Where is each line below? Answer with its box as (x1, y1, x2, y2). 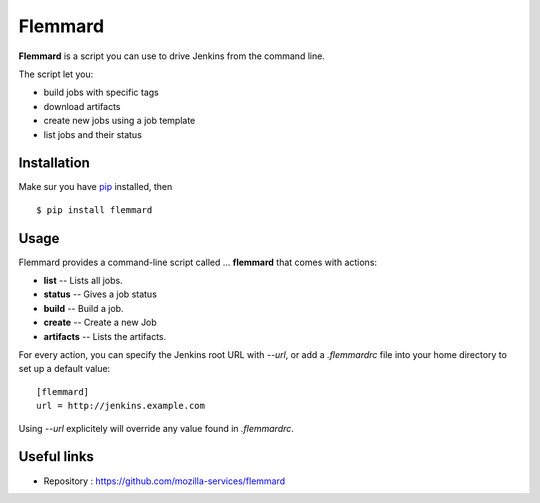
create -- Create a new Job (43, 316, 157, 329)
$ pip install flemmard (36, 204, 153, 215)
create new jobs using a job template (43, 115, 196, 127)
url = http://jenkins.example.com (36, 400, 205, 412)
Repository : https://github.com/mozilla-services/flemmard (43, 475, 286, 487)
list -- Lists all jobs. (43, 275, 124, 287)
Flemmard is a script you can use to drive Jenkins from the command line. (18, 50, 325, 62)
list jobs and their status (43, 128, 142, 140)
